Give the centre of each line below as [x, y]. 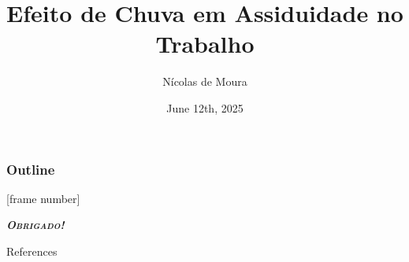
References [32, 251]
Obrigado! [35, 225]
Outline [31, 169]
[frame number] [43, 198]
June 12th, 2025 [205, 107]
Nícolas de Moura [205, 81]
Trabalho [205, 44]
